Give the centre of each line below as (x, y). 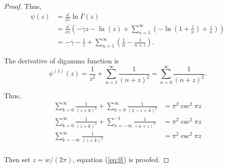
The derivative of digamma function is (61, 61)
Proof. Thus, (23, 6)
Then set (17, 159)
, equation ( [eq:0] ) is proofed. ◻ (121, 159)
